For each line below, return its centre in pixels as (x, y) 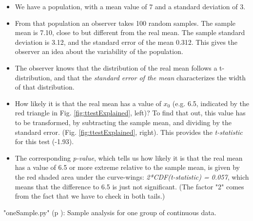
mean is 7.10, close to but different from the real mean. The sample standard (130, 32)
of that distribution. (45, 87)
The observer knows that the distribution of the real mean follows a (116, 67)
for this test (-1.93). (44, 141)
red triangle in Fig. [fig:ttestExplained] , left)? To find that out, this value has (130, 113)
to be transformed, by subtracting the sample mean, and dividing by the (123, 122)
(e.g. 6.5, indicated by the (211, 103)
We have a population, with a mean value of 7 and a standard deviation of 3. (130, 6)
